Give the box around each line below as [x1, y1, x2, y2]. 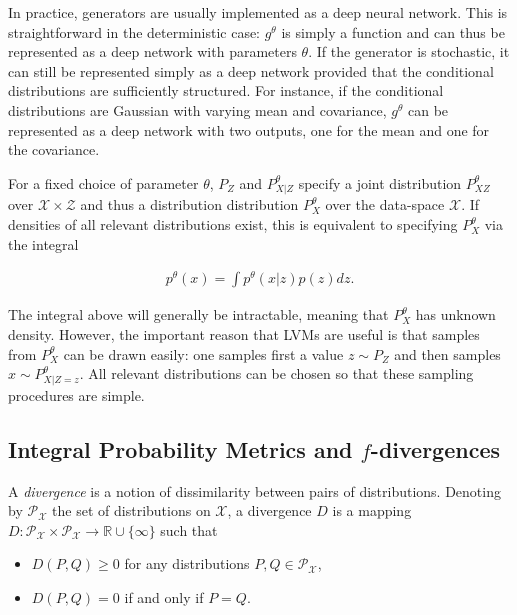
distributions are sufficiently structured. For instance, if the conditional [8, 80, 444, 101]
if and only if [124, 587, 204, 608]
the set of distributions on [52, 500, 211, 521]
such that [160, 519, 218, 540]
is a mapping [332, 500, 412, 521]
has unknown [415, 304, 496, 325]
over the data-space [325, 194, 445, 215]
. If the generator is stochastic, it [308, 41, 510, 62]
